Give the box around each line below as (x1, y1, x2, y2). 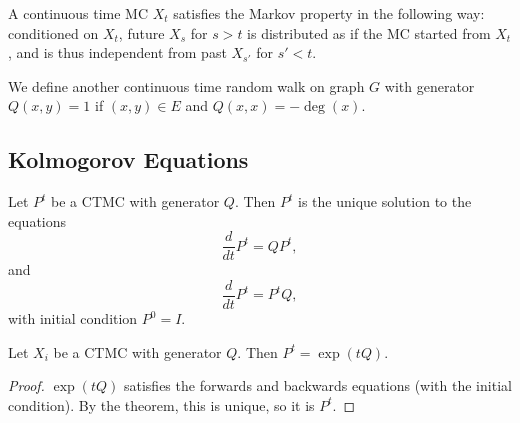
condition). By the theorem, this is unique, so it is (8, 394, 315, 415)
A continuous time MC (8, 3, 149, 23)
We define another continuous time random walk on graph (8, 75, 365, 96)
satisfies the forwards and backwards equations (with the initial (123, 375, 512, 396)
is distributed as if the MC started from (247, 22, 491, 43)
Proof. (8, 375, 45, 396)
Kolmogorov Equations (8, 144, 249, 175)
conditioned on (8, 22, 99, 43)
